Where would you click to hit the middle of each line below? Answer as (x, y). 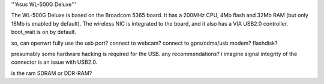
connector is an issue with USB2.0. (54, 62)
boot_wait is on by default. (44, 32)
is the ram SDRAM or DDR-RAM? (52, 73)
